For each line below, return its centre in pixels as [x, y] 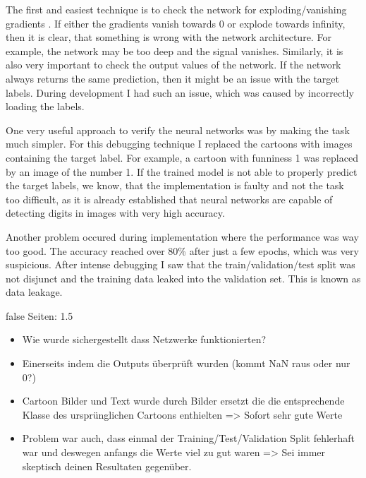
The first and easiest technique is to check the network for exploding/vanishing [176, 9]
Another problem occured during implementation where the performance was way [182, 236]
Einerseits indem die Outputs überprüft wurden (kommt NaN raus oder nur [186, 363]
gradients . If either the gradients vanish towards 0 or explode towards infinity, [176, 23]
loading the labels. [45, 106]
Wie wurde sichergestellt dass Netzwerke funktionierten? [144, 339]
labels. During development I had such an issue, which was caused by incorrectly [180, 92]
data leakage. [34, 292]
